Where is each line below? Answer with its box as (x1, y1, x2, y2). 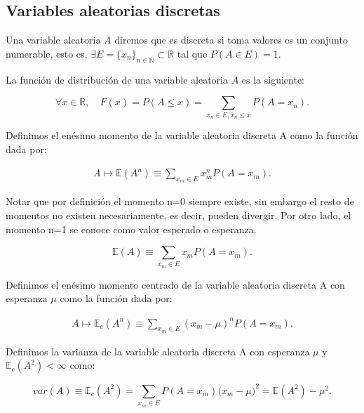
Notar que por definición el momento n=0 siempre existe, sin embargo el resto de (6, 194, 354, 209)
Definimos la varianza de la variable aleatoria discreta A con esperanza (6, 343, 310, 358)
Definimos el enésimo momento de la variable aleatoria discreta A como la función (6, 127, 358, 142)
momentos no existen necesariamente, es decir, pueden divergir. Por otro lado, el (6, 207, 351, 222)
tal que (177, 46, 208, 60)
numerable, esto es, (6, 46, 88, 60)
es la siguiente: (241, 72, 305, 86)
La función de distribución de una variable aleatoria (6, 72, 228, 86)
